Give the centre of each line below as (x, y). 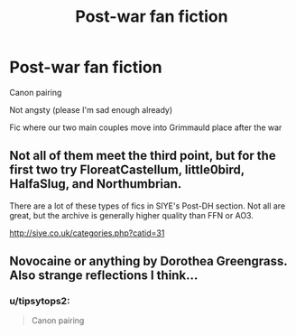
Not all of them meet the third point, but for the (143, 156)
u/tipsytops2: (40, 302)
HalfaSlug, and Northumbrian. (96, 184)
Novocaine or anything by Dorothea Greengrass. (148, 261)
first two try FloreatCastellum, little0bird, (127, 170)
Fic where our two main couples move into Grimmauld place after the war (146, 127)
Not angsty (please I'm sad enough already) (91, 109)
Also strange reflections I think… (104, 276)
